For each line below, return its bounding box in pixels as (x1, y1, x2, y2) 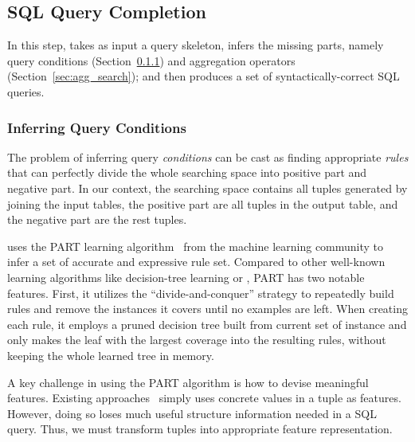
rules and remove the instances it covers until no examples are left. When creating (7, 300, 408, 317)
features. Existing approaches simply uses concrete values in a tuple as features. (7, 389, 401, 406)
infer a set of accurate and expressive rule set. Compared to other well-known (7, 253, 386, 270)
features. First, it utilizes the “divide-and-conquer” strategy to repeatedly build (7, 284, 394, 301)
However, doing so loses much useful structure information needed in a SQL (7, 405, 377, 421)
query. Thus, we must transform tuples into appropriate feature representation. (7, 420, 393, 437)
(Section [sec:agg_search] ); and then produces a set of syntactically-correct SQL (7, 68, 400, 84)
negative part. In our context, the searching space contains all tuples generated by (7, 179, 408, 196)
